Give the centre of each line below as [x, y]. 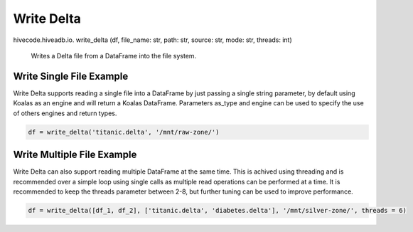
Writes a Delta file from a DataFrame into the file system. [114, 56]
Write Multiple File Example [75, 155]
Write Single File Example [71, 76]
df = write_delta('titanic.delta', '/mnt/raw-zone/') [124, 132]
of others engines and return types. [65, 113]
